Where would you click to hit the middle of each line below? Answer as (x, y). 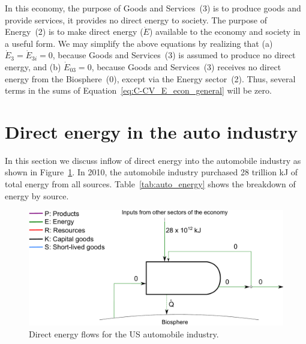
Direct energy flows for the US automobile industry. (124, 333)
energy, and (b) (33, 66)
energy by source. (37, 195)
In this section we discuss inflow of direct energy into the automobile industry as (153, 160)
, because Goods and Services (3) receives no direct (186, 66)
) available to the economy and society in (225, 32)
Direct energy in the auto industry (151, 131)
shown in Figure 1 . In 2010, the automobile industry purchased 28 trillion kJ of (151, 172)
